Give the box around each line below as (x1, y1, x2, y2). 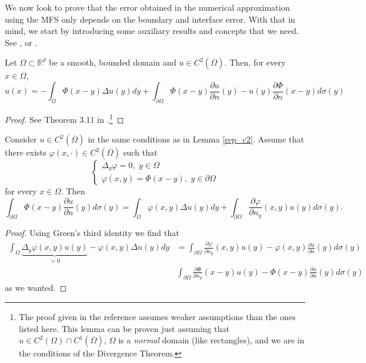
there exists (5, 146, 46, 159)
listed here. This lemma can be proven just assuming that (18, 322, 229, 334)
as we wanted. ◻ (5, 281, 67, 294)
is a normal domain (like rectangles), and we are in (118, 334, 305, 346)
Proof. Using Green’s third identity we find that (5, 227, 179, 239)
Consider (5, 133, 37, 145)
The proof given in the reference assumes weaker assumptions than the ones (18, 311, 296, 323)
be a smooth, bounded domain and (49, 56, 176, 69)
